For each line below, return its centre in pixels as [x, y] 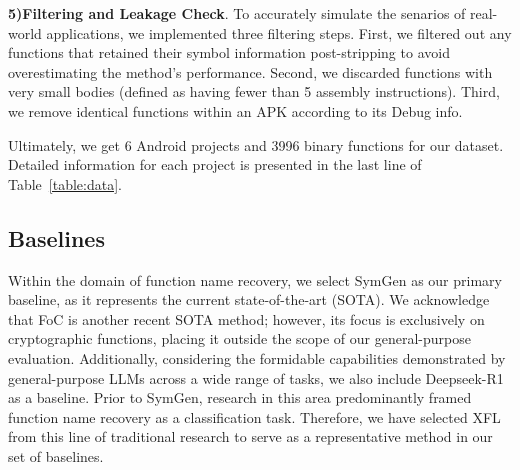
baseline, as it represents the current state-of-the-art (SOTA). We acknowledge [249, 299]
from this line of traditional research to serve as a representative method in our [250, 436]
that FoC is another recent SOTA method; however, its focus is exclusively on [246, 318]
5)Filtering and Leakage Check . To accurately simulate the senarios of [237, 13]
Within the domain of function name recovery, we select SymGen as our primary [255, 279]
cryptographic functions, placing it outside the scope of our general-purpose [239, 338]
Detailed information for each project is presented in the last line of [215, 164]
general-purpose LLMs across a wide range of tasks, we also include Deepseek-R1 [256, 377]
